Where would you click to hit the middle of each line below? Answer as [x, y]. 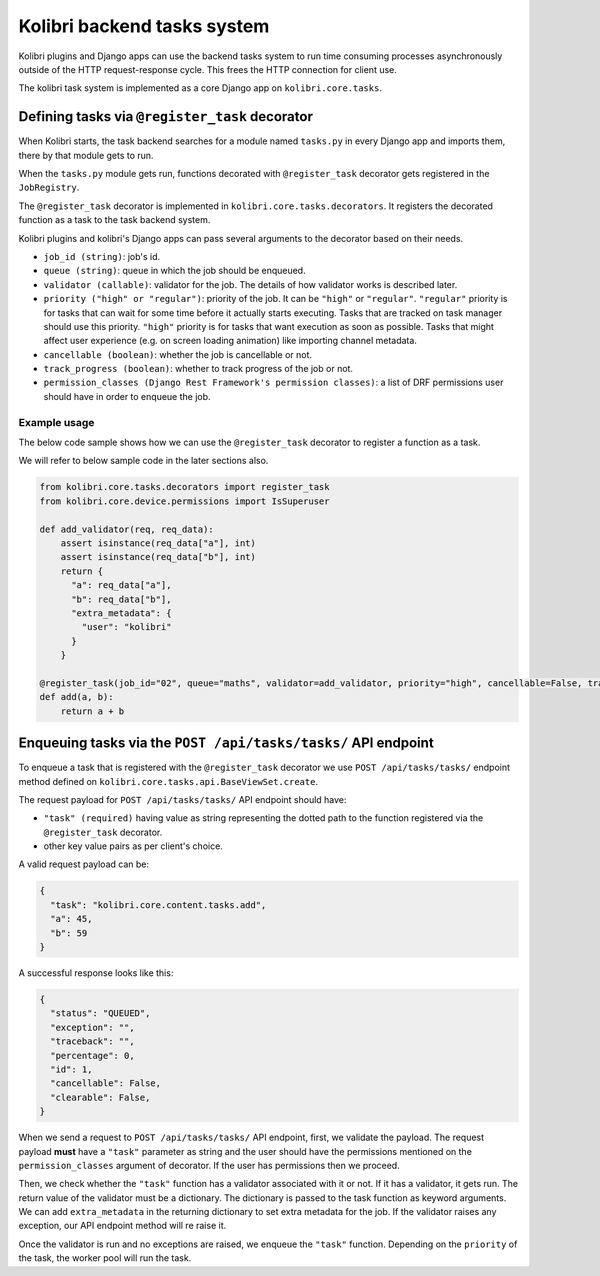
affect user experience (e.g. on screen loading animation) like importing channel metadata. [230, 341]
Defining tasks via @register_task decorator [166, 116]
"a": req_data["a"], [121, 585]
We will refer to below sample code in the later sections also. [143, 461]
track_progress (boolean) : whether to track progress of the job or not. [198, 369]
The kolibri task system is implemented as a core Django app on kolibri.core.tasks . [200, 88]
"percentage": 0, [92, 1055]
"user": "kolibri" [126, 627]
